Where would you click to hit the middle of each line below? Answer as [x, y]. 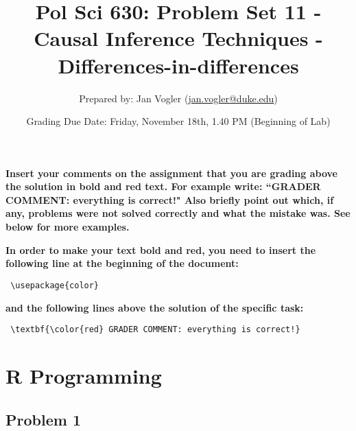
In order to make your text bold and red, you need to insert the [161, 249]
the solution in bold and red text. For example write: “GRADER [163, 186]
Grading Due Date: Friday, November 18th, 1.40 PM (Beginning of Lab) [178, 121]
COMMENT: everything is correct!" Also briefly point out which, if [170, 199]
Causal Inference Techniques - [178, 38]
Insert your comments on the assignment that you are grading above [171, 173]
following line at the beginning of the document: [122, 263]
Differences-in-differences [178, 65]
